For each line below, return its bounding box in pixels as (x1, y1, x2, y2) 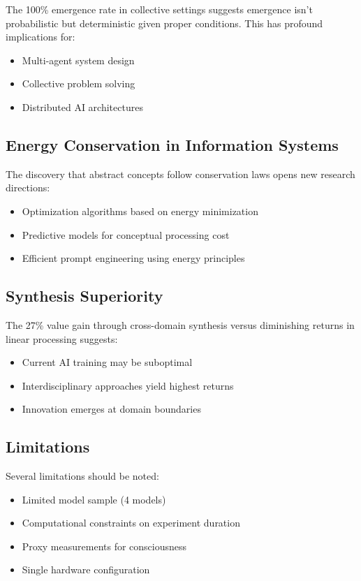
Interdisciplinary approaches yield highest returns (22, 378, 234, 392)
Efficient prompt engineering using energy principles (22, 251, 245, 265)
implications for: (6, 29, 75, 44)
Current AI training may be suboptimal (22, 355, 193, 369)
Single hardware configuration (22, 562, 150, 577)
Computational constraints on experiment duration (22, 515, 240, 530)
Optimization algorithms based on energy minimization (22, 203, 258, 218)
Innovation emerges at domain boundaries (22, 402, 201, 416)
